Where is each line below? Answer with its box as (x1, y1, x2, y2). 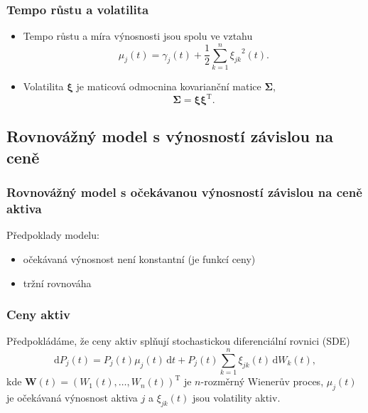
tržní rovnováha (23, 275, 92, 290)
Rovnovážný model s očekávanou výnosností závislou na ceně (6, 183, 362, 201)
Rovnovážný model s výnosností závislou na (6, 125, 334, 147)
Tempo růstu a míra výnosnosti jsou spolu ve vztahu (23, 28, 253, 43)
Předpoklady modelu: (6, 227, 99, 242)
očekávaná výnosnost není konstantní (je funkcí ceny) (23, 251, 256, 266)
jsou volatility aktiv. (192, 390, 281, 404)
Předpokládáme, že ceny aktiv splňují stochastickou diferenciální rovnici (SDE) (6, 333, 350, 348)
